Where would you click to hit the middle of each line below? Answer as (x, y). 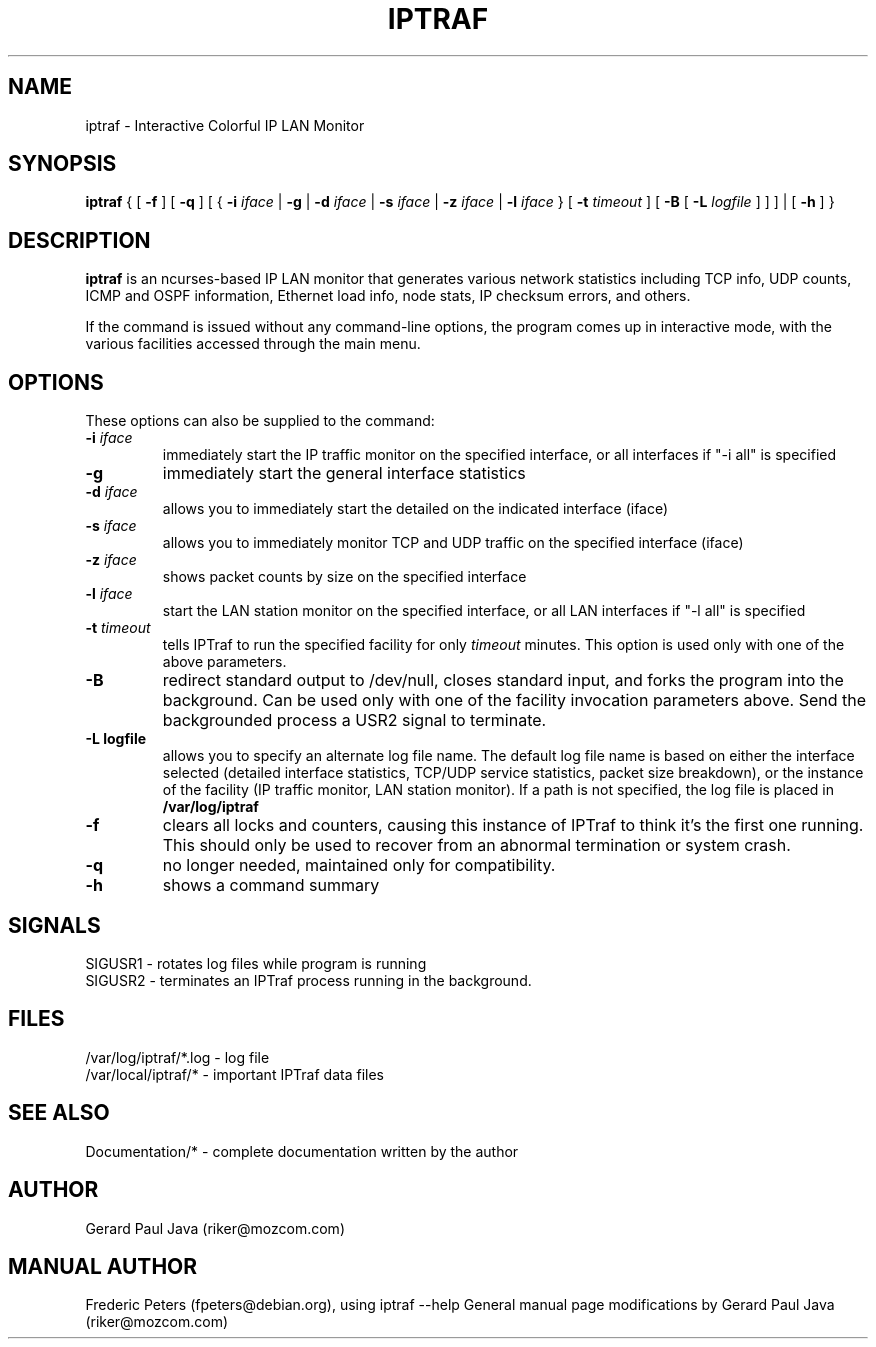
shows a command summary (271, 885)
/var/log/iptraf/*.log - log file (177, 1057)
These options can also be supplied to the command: (260, 421)
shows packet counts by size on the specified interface (344, 577)
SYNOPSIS (62, 164)
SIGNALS (54, 925)
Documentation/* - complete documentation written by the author (302, 1151)
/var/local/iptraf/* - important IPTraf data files (234, 1074)
